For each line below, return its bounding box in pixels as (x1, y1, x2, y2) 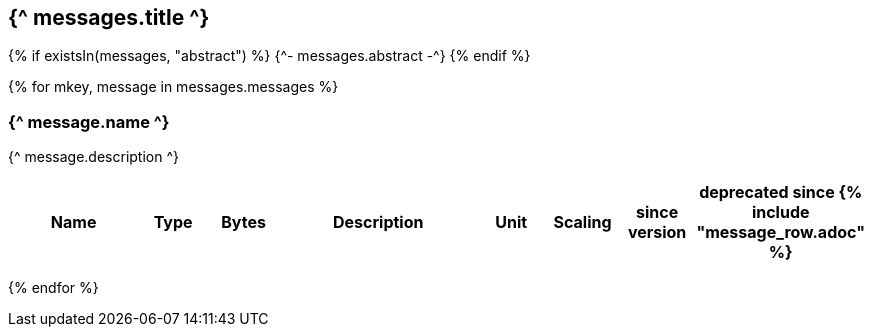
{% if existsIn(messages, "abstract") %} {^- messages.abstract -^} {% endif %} (8, 47, 531, 65)
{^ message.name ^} (8, 111, 170, 132)
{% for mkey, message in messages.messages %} (8, 78, 339, 96)
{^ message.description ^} (8, 148, 179, 166)
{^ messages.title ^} (8, 5, 210, 30)
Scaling (553, 212, 612, 233)
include (751, 202, 810, 223)
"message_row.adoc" (696, 222, 865, 243)
